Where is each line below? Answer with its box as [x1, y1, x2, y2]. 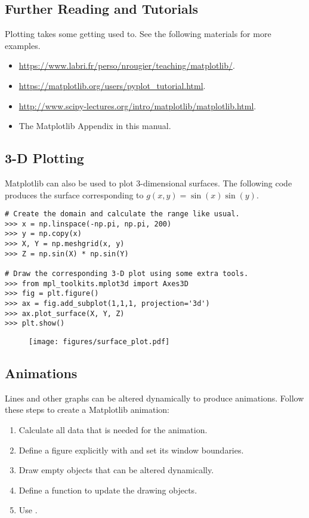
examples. [5, 39, 41, 51]
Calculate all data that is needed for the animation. [18, 424, 208, 436]
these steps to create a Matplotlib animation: [5, 403, 169, 416]
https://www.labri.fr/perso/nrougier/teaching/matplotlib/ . [18, 59, 235, 72]
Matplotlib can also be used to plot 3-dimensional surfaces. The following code [5, 176, 292, 189]
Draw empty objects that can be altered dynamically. [18, 464, 214, 476]
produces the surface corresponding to [5, 188, 144, 201]
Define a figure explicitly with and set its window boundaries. [18, 443, 244, 456]
